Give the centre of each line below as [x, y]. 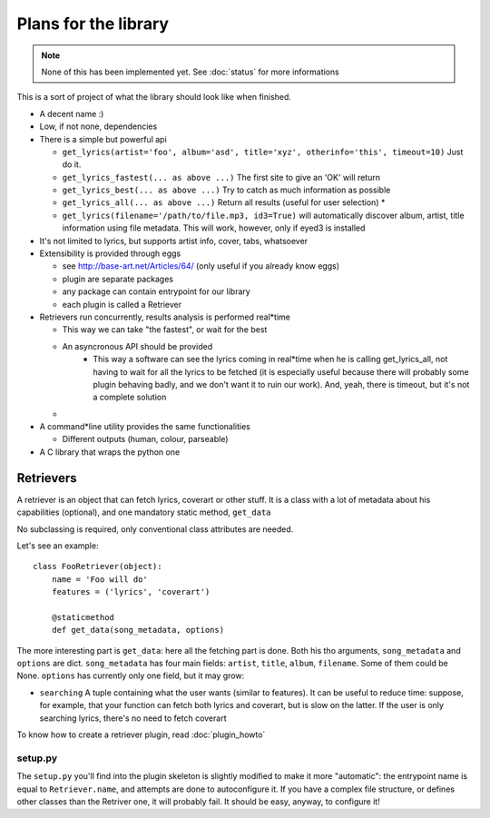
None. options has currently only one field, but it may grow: [131, 675]
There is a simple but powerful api [103, 139]
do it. [72, 164]
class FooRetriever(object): [98, 567]
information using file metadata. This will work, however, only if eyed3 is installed [214, 228]
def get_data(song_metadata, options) [138, 630]
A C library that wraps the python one [110, 452]
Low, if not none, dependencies [98, 126]
